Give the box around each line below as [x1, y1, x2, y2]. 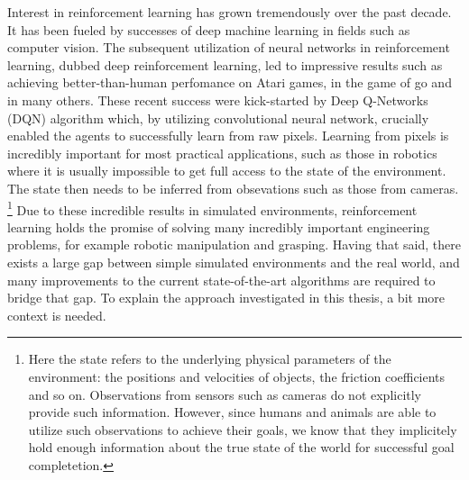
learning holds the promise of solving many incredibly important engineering [7, 217, 430, 236]
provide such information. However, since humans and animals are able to [28, 403, 437, 421]
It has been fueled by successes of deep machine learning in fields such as [7, 20, 410, 39]
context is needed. [7, 305, 106, 324]
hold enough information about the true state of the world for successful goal [28, 438, 455, 457]
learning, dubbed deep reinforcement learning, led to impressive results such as [7, 55, 443, 74]
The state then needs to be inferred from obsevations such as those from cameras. [7, 178, 459, 197]
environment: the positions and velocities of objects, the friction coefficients [28, 367, 446, 385]
